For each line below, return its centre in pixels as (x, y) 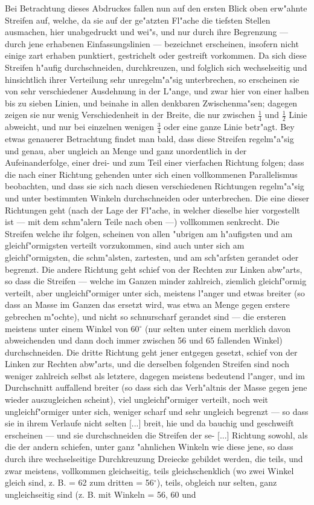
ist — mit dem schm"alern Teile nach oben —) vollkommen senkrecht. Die (142, 222)
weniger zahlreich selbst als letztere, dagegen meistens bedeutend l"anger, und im (155, 375)
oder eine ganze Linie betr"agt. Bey (229, 127)
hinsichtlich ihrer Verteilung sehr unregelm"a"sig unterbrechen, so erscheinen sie (152, 79)
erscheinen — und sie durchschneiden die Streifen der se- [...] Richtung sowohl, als (156, 435)
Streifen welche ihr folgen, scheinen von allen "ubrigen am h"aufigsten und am (149, 233)
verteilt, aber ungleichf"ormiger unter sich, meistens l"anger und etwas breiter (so (155, 292)
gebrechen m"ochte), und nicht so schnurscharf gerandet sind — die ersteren (146, 316)
